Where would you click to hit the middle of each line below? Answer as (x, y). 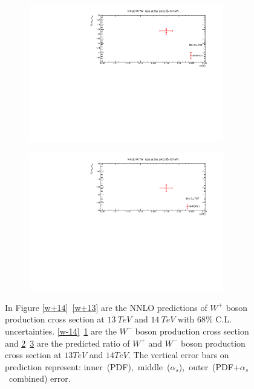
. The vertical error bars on (178, 355)
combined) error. (40, 378)
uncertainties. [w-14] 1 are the (61, 331)
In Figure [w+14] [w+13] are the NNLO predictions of (106, 307)
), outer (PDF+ (209, 366)
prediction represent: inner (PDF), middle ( (88, 366)
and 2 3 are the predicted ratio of (67, 343)
